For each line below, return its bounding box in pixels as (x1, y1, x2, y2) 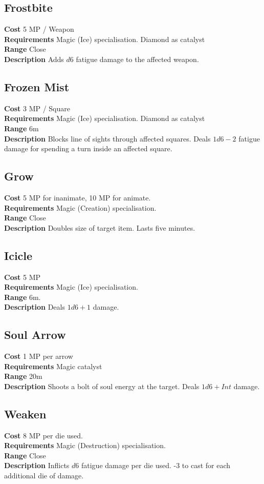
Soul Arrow (4, 327, 66, 342)
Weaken (4, 406, 47, 421)
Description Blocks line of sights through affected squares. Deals (4, 133, 211, 144)
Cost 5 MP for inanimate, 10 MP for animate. (4, 192, 151, 203)
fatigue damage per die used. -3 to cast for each (81, 460, 231, 471)
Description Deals (4, 301, 65, 312)
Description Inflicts (4, 460, 70, 471)
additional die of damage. (4, 470, 84, 481)
